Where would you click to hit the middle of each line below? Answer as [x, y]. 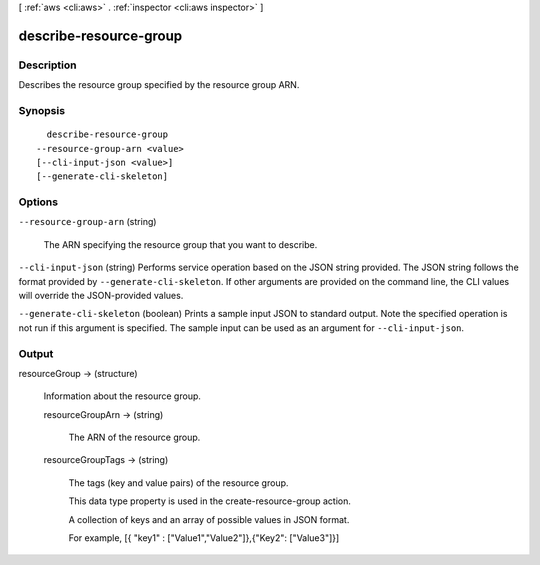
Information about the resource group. [122, 396]
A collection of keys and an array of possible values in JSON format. [209, 519]
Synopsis [41, 110]
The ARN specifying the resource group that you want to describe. [180, 244]
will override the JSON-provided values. [101, 295]
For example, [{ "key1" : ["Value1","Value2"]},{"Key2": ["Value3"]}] [204, 538]
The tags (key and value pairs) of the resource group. [178, 482]
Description [47, 65]
